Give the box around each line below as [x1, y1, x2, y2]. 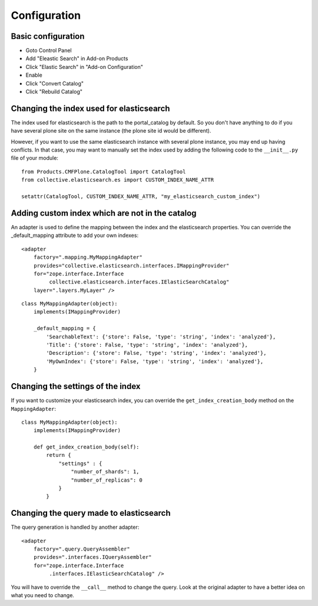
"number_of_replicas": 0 [71, 476, 143, 483]
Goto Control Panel [25, 47, 72, 54]
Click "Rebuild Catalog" [25, 88, 82, 95]
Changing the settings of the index [11, 381, 141, 391]
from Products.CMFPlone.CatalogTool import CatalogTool [21, 168, 186, 175]
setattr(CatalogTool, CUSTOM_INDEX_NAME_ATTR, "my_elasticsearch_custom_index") [21, 193, 261, 200]
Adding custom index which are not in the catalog [11, 208, 197, 218]
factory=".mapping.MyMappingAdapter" [33, 254, 143, 261]
